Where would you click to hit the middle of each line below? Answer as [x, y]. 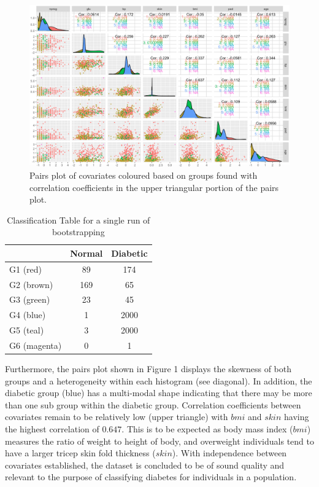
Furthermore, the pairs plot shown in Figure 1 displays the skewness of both [148, 369]
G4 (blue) [28, 315]
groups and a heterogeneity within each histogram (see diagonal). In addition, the [159, 380]
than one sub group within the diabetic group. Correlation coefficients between [153, 404]
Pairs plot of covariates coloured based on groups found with [144, 175]
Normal [86, 253]
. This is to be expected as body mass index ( [207, 429]
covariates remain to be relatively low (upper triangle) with [117, 417]
